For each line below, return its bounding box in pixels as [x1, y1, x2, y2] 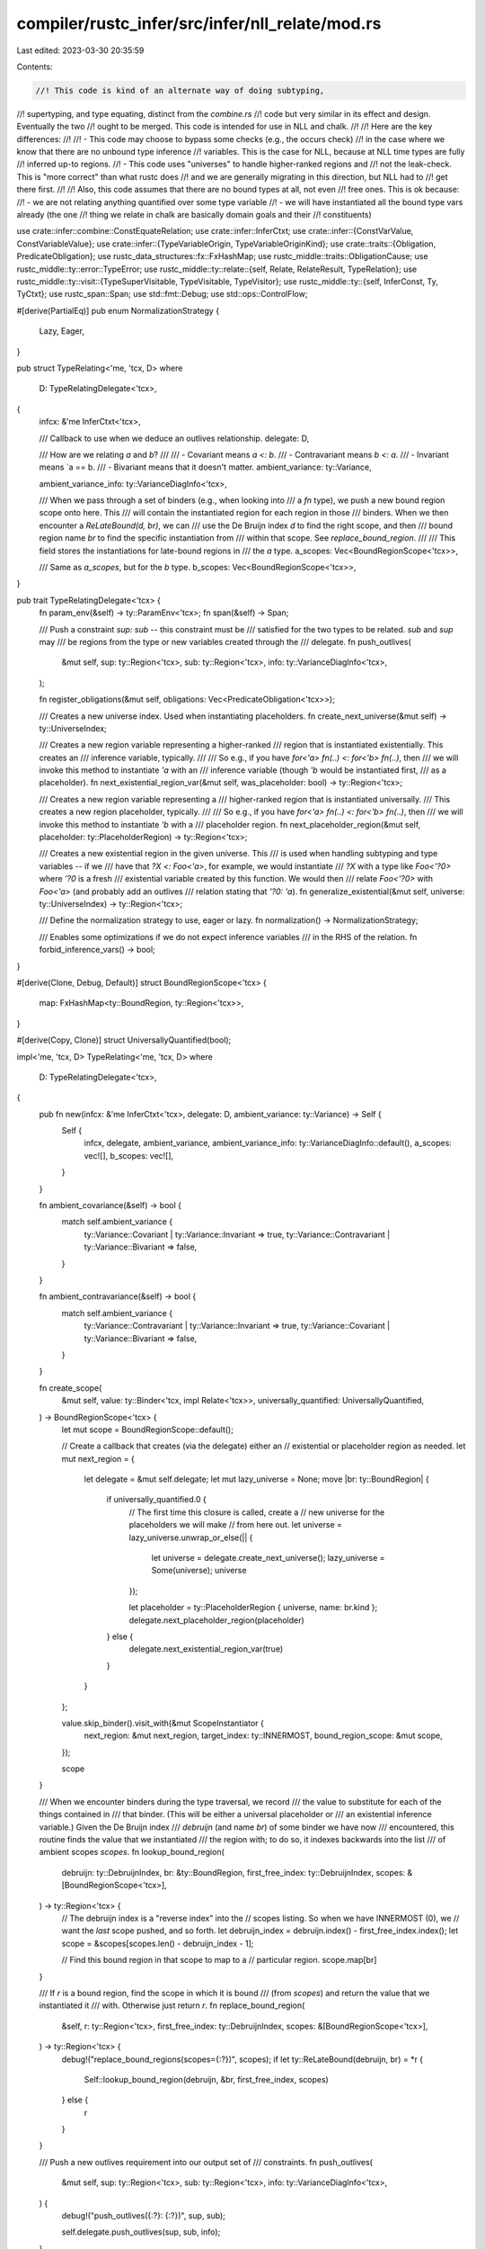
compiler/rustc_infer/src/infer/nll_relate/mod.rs [16, 13, 382, 33]
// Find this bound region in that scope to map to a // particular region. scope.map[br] [61, 1955, 377, 1966]
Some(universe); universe [151, 1565, 247, 1576]
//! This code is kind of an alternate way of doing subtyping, [35, 85, 325, 95]
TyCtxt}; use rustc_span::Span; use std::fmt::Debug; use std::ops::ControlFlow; [16, 289, 308, 300]
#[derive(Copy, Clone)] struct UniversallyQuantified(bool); [16, 1035, 232, 1045]
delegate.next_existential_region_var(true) [128, 1644, 283, 1654]
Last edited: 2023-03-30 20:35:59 [16, 45, 145, 56]
